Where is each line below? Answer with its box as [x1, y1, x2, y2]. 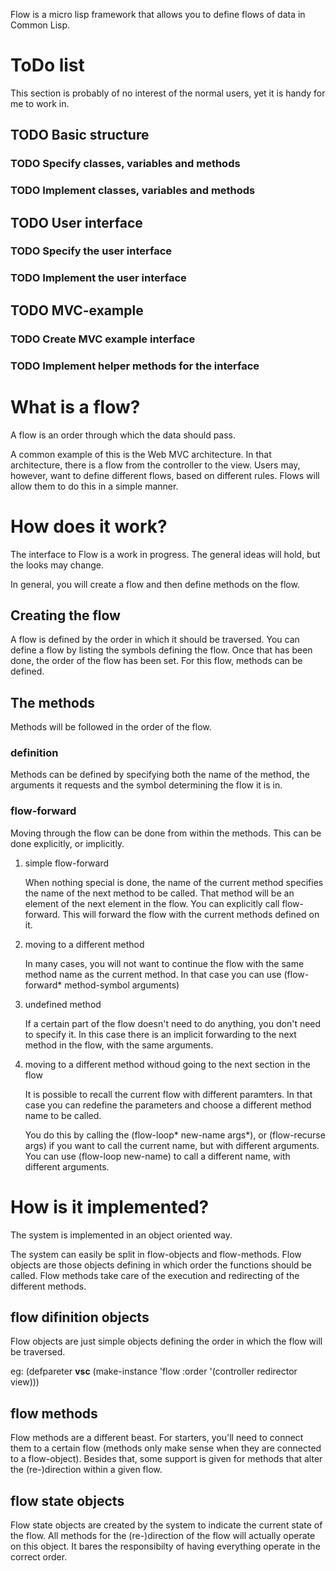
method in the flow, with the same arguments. [24, 1039, 214, 1051]
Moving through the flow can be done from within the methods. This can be [10, 827, 322, 839]
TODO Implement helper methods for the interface [10, 359, 260, 373]
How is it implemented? [10, 1195, 210, 1218]
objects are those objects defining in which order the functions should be [10, 1259, 313, 1271]
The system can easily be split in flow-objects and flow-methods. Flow [10, 1248, 302, 1260]
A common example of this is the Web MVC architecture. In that [10, 448, 272, 460]
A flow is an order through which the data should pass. [10, 429, 237, 441]
